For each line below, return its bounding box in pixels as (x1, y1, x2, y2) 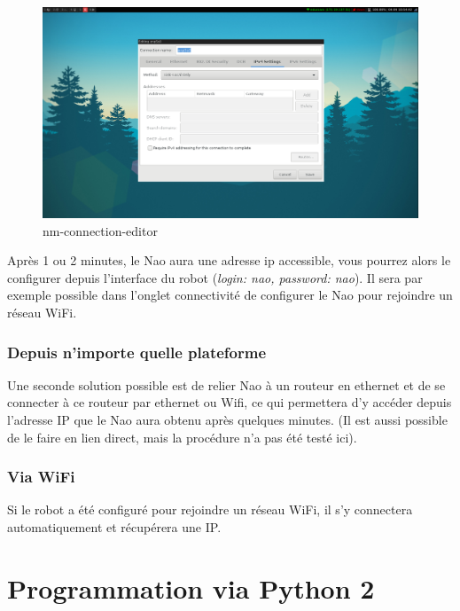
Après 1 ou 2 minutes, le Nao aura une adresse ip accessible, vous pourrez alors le (7, 251, 451, 270)
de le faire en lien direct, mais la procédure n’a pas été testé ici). (7, 427, 357, 446)
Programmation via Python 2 (7, 569, 375, 606)
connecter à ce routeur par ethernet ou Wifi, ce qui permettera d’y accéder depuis (7, 393, 452, 411)
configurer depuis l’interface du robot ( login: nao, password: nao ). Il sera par (7, 268, 423, 286)
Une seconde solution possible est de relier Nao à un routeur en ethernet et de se (7, 375, 446, 394)
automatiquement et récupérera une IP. (7, 518, 222, 537)
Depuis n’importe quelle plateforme (7, 341, 267, 363)
